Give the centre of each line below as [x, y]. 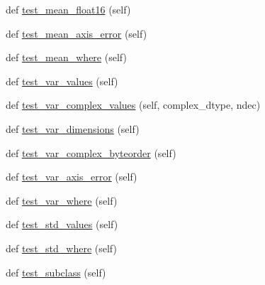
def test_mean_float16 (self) [68, 9]
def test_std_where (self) [61, 248]
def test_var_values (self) [62, 81]
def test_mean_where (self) [66, 57]
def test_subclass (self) [56, 272]
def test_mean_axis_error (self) [77, 33]
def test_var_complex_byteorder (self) [91, 152]
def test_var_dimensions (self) [73, 128]
